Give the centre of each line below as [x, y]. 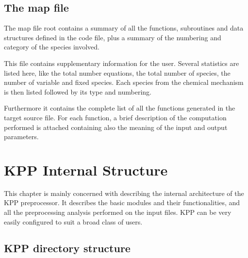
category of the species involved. [52, 47]
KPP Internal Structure [86, 169]
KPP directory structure [67, 248]
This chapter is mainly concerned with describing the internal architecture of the [124, 193]
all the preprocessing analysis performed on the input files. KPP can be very [118, 212]
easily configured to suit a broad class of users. [73, 221]
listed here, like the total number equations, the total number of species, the [117, 73]
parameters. [21, 137]
